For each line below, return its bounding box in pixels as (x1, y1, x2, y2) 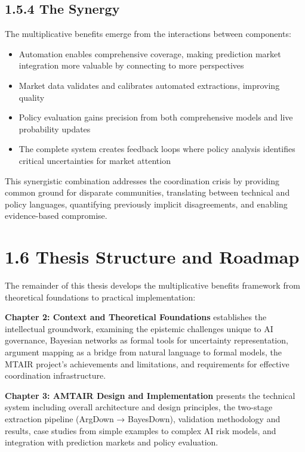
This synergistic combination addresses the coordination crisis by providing (5, 174, 280, 187)
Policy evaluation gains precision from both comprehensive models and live (19, 111, 293, 123)
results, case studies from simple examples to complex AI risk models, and (5, 424, 276, 436)
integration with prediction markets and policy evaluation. (5, 436, 218, 448)
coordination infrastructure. (5, 369, 106, 382)
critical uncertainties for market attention (19, 154, 171, 166)
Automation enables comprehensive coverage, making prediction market (19, 47, 281, 60)
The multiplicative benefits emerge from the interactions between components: (5, 27, 291, 40)
